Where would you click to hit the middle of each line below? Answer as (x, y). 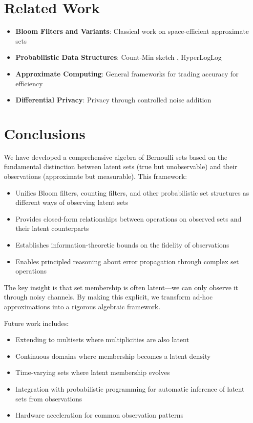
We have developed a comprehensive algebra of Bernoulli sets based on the (116, 157)
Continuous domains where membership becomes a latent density (113, 356)
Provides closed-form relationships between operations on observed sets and (128, 218)
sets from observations (49, 398)
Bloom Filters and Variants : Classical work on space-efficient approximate (132, 31)
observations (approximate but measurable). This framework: (95, 176)
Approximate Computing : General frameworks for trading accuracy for (127, 73)
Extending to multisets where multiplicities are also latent (102, 339)
